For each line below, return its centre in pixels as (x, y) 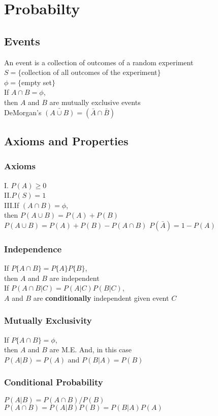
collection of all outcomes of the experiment (89, 72)
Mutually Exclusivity (48, 320)
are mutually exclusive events (95, 102)
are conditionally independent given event (101, 297)
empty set (37, 82)
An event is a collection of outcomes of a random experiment (99, 62)
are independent (74, 278)
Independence (33, 249)
